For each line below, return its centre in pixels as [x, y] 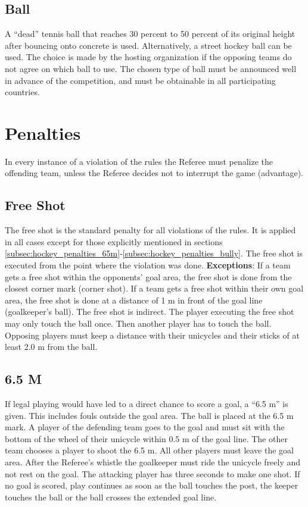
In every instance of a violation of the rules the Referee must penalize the [139, 161]
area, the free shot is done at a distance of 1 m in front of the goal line [134, 300]
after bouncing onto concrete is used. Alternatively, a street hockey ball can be [148, 45]
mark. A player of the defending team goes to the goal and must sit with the [145, 427]
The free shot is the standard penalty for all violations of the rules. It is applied [150, 230]
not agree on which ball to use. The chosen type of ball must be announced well [151, 68]
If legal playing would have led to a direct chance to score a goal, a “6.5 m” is [147, 404]
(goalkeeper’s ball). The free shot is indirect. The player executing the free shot [150, 312]
